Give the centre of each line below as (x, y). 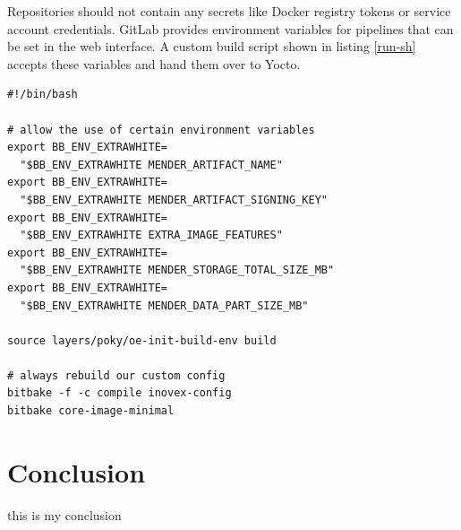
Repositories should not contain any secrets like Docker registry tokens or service (229, 11)
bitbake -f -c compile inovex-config (120, 393)
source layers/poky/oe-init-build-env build (142, 340)
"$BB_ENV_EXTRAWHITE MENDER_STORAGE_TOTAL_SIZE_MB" (177, 270)
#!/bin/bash (43, 95)
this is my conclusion (64, 514)
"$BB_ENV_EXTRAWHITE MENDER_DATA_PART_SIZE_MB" (164, 305)
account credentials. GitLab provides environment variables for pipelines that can (230, 28)
